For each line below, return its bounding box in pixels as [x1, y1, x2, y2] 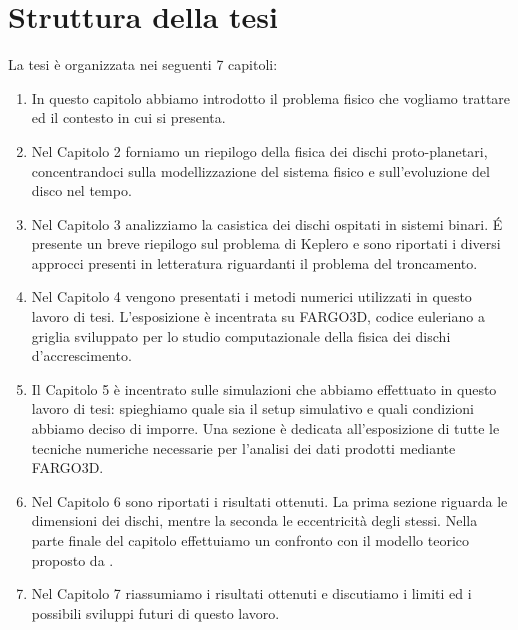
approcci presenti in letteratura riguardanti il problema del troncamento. [31, 252, 478, 273]
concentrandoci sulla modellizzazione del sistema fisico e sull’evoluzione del [31, 160, 490, 181]
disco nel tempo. [31, 180, 132, 201]
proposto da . [31, 549, 114, 570]
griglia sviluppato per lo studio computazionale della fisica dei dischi [31, 325, 451, 346]
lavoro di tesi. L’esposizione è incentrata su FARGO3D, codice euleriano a [31, 306, 485, 327]
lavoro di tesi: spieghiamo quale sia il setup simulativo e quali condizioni [31, 398, 474, 419]
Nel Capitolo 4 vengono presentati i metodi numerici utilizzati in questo [31, 286, 472, 307]
